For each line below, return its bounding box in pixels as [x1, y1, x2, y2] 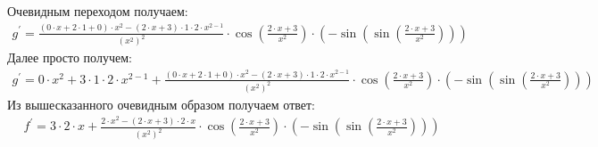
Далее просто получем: [7, 48, 132, 67]
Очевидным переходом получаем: [7, 2, 188, 20]
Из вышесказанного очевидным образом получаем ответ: [7, 94, 316, 113]
